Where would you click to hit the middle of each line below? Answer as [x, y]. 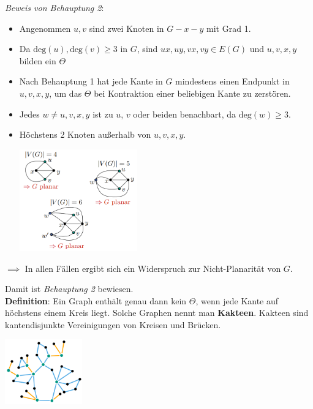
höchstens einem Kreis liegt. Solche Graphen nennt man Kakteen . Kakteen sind [157, 313]
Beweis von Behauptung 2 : [55, 7]
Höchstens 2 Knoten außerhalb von [85, 134]
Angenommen [45, 28]
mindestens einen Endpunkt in [232, 81]
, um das [66, 93]
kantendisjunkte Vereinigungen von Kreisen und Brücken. [113, 324]
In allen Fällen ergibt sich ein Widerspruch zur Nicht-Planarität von [153, 268]
